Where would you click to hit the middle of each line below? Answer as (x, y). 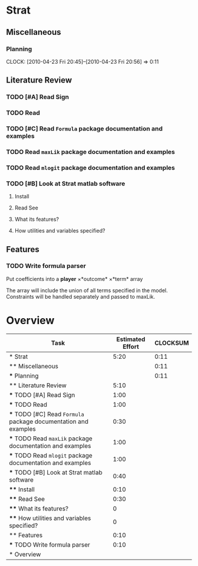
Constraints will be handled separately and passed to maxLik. (81, 296)
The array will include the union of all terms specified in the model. (87, 290)
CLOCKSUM (171, 343)
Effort (131, 346)
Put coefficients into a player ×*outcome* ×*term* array (75, 279)
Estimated (131, 339)
